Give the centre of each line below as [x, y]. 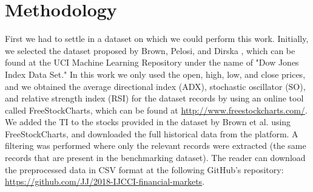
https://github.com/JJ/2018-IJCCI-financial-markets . [105, 181]
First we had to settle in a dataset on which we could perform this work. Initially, [157, 39]
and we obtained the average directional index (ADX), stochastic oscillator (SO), [155, 86]
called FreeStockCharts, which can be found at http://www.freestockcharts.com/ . [156, 110]
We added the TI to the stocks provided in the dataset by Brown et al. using [148, 122]
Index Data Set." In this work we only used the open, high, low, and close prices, [155, 74]
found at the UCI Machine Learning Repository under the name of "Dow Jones [152, 62]
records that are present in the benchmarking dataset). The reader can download [155, 158]
